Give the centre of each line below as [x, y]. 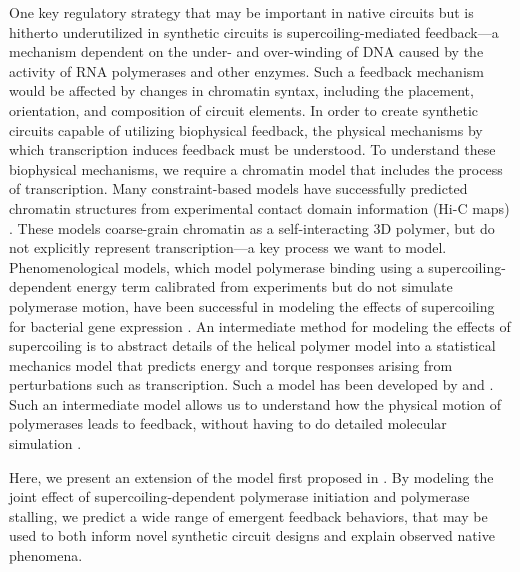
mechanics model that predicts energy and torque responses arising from [231, 364]
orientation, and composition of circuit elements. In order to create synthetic [244, 109]
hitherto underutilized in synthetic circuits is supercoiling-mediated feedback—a [254, 31]
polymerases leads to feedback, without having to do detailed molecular [228, 423]
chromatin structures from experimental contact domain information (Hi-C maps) [259, 207]
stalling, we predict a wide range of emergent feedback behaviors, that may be [248, 515]
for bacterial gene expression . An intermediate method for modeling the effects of [260, 325]
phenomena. [46, 555]
